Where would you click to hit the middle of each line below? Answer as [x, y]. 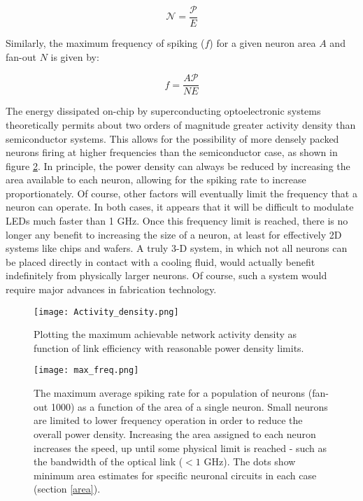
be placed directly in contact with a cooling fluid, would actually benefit [161, 261]
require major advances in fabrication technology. [111, 289]
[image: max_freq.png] [86, 371]
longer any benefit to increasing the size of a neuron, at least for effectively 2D [174, 234]
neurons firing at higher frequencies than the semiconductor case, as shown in [172, 152]
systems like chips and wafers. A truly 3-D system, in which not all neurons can [177, 248]
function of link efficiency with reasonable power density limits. [169, 347]
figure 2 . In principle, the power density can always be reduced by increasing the [178, 165]
